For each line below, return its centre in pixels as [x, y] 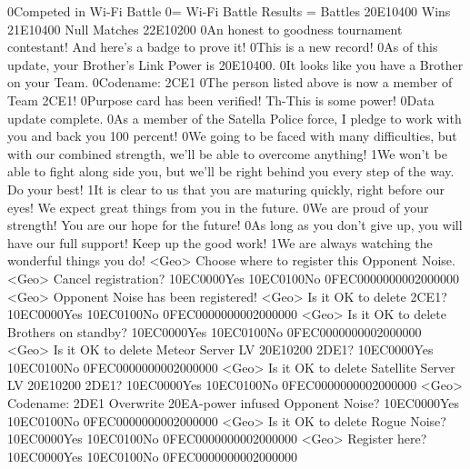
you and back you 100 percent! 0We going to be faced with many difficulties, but [232, 136]
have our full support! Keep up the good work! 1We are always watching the [220, 242]
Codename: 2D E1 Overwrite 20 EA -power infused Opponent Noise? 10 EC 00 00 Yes [234, 403]
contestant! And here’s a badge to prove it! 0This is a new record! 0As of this [223, 47]
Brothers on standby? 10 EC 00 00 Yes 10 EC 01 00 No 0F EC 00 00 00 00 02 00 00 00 [215, 331]
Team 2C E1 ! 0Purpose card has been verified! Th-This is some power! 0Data [221, 100]
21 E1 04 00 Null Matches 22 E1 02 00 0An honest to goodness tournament [205, 29]
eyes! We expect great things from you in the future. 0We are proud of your [218, 207]
